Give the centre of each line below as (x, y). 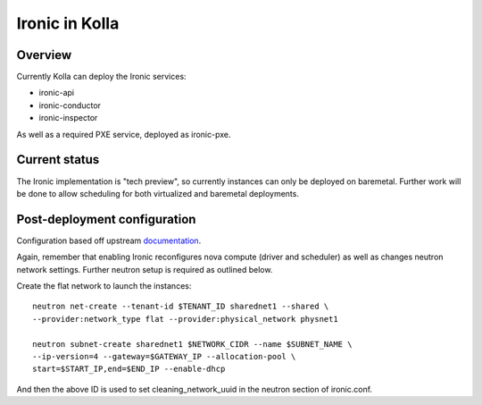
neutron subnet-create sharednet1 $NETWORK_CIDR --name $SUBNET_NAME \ (192, 344)
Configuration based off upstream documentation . (109, 240)
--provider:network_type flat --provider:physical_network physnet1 (185, 319)
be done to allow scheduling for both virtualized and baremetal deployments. (158, 193)
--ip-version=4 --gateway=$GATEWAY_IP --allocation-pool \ (164, 356)
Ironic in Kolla (68, 23)
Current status (58, 160)
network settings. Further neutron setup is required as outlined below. (145, 269)
